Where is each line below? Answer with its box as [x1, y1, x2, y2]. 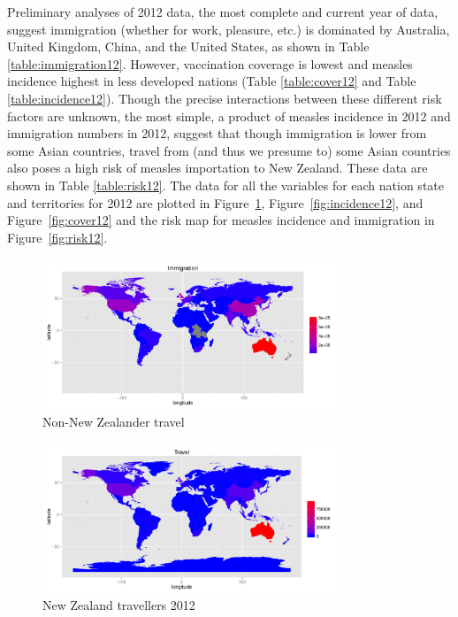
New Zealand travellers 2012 [42, 596, 195, 614]
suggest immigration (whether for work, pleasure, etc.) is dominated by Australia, [7, 19, 450, 38]
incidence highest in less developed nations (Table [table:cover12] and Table [7, 72, 416, 90]
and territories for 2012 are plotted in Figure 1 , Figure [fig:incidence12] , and [7, 193, 424, 212]
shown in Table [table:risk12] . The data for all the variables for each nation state [7, 175, 444, 194]
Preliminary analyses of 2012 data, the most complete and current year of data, [7, 3, 439, 20]
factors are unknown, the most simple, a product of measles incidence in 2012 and [7, 106, 451, 125]
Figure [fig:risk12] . [7, 228, 108, 246]
